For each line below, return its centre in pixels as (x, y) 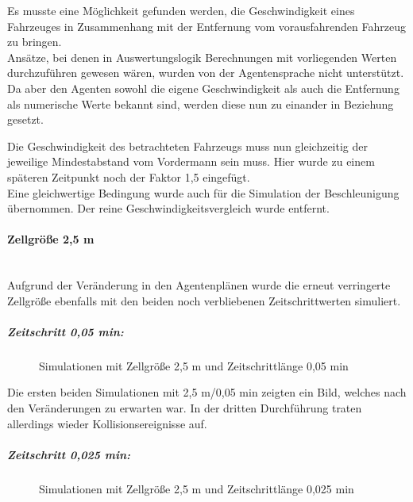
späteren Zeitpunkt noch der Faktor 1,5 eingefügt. (129, 176)
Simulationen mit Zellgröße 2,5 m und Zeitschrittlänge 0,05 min (194, 365)
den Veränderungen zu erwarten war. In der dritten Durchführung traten (185, 408)
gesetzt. (25, 119)
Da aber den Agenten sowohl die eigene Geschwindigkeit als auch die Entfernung (203, 88)
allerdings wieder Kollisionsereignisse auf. (107, 423)
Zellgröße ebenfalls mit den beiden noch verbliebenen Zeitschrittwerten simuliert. (204, 300)
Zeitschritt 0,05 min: (66, 331)
